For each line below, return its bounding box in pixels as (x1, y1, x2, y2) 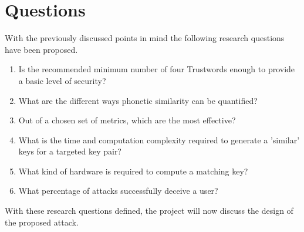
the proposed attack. (5, 216, 79, 228)
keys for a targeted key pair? (18, 145, 121, 157)
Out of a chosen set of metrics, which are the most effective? (18, 114, 236, 126)
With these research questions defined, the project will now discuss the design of (5, 204, 293, 217)
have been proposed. (5, 43, 78, 55)
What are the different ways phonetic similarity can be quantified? (18, 94, 258, 106)
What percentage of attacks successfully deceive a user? (18, 184, 218, 197)
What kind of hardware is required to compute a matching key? (18, 164, 248, 177)
